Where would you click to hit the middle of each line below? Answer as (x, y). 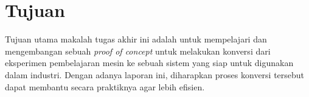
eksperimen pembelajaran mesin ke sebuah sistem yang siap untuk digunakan (149, 63)
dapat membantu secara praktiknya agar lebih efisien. (105, 86)
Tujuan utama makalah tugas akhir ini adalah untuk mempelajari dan (136, 39)
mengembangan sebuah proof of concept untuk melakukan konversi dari (138, 51)
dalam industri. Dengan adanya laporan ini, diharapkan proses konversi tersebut (155, 74)
